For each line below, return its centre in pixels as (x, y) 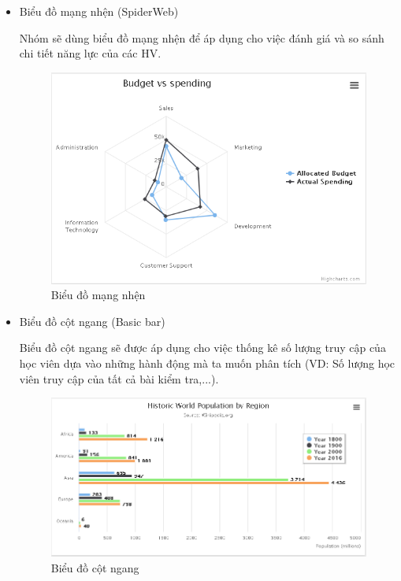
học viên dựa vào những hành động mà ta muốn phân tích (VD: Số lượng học (207, 363)
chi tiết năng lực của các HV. (90, 53)
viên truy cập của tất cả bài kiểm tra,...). (119, 378)
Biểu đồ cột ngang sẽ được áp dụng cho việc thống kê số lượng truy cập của (202, 348)
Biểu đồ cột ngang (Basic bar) (92, 321)
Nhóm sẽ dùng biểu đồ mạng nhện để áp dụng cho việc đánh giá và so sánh (202, 37)
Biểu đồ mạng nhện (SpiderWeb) (99, 11)
